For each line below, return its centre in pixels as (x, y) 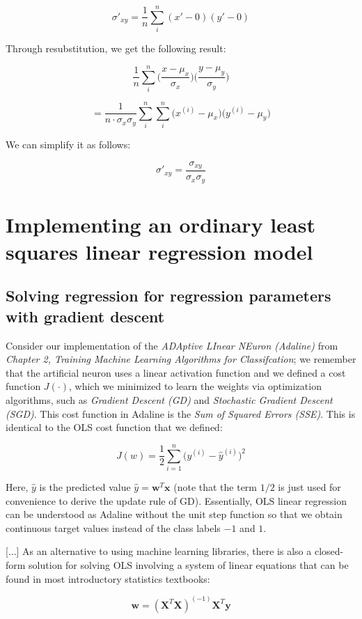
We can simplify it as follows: (68, 144)
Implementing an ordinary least (160, 224)
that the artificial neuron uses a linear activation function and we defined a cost (176, 372)
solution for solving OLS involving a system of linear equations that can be (189, 564)
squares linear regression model (159, 251)
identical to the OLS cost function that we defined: (114, 427)
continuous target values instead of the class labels (113, 527)
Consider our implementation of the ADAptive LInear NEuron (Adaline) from (172, 345)
